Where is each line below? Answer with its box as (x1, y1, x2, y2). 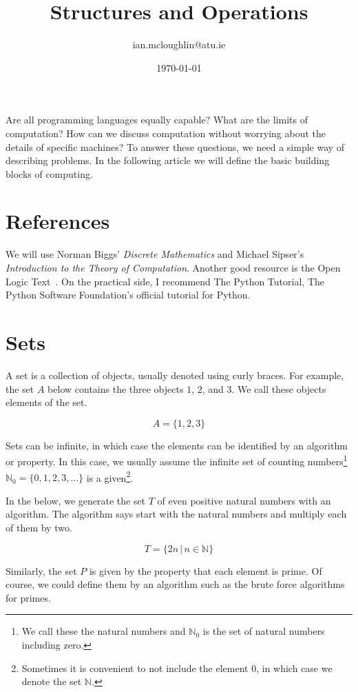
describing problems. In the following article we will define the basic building (6, 153, 330, 167)
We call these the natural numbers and (21, 624, 186, 638)
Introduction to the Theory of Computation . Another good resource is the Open (6, 261, 341, 274)
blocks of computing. (6, 166, 93, 181)
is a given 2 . (86, 468, 134, 485)
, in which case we (256, 660, 333, 675)
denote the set (21, 674, 82, 689)
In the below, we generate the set (6, 493, 146, 507)
